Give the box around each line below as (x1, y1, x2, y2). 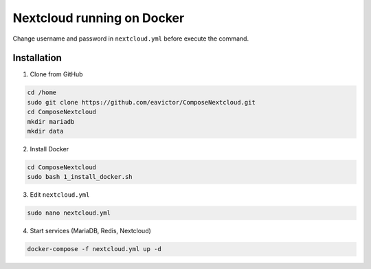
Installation (12, 52, 62, 64)
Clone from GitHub (30, 70, 83, 78)
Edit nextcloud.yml (30, 191, 90, 199)
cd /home (27, 89, 57, 96)
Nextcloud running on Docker (12, 10, 185, 25)
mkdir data (27, 127, 64, 135)
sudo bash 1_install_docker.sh (27, 173, 133, 181)
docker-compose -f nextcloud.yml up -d (27, 245, 161, 253)
